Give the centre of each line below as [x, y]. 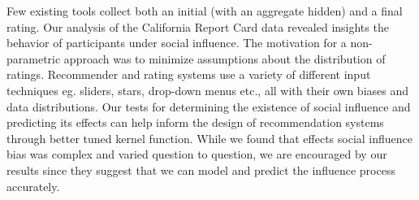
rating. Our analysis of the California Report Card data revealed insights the [198, 26]
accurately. [33, 186]
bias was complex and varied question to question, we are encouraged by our [197, 154]
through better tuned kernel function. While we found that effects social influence [210, 138]
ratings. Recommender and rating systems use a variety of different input [189, 74]
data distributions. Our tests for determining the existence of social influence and [209, 106]
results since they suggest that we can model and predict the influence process [201, 170]
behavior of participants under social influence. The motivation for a [177, 43]
